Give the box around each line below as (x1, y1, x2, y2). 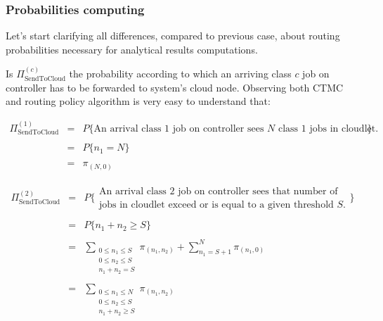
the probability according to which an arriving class (69, 66, 292, 81)
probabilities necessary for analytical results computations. (6, 42, 258, 56)
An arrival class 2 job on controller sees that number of (98, 186, 338, 196)
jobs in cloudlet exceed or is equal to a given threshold (98, 199, 334, 210)
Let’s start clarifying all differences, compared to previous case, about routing (6, 28, 340, 43)
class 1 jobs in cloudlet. (278, 123, 379, 134)
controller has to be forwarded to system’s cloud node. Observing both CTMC (6, 80, 344, 94)
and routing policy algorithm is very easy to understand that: (6, 94, 271, 108)
